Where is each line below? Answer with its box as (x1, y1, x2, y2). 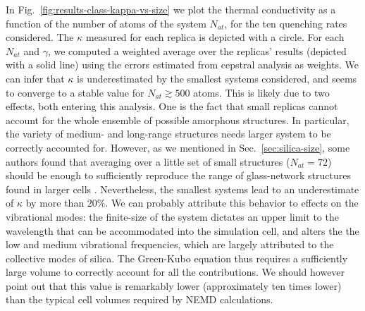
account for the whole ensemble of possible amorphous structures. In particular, (6, 112, 349, 127)
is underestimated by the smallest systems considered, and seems (77, 71, 357, 85)
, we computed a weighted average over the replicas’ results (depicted (47, 43, 347, 58)
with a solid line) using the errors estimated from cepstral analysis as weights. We (6, 57, 359, 72)
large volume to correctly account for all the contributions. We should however (6, 264, 345, 279)
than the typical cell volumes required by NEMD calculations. (6, 292, 273, 307)
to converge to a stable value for (6, 85, 144, 99)
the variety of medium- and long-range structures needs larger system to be (6, 126, 331, 141)
